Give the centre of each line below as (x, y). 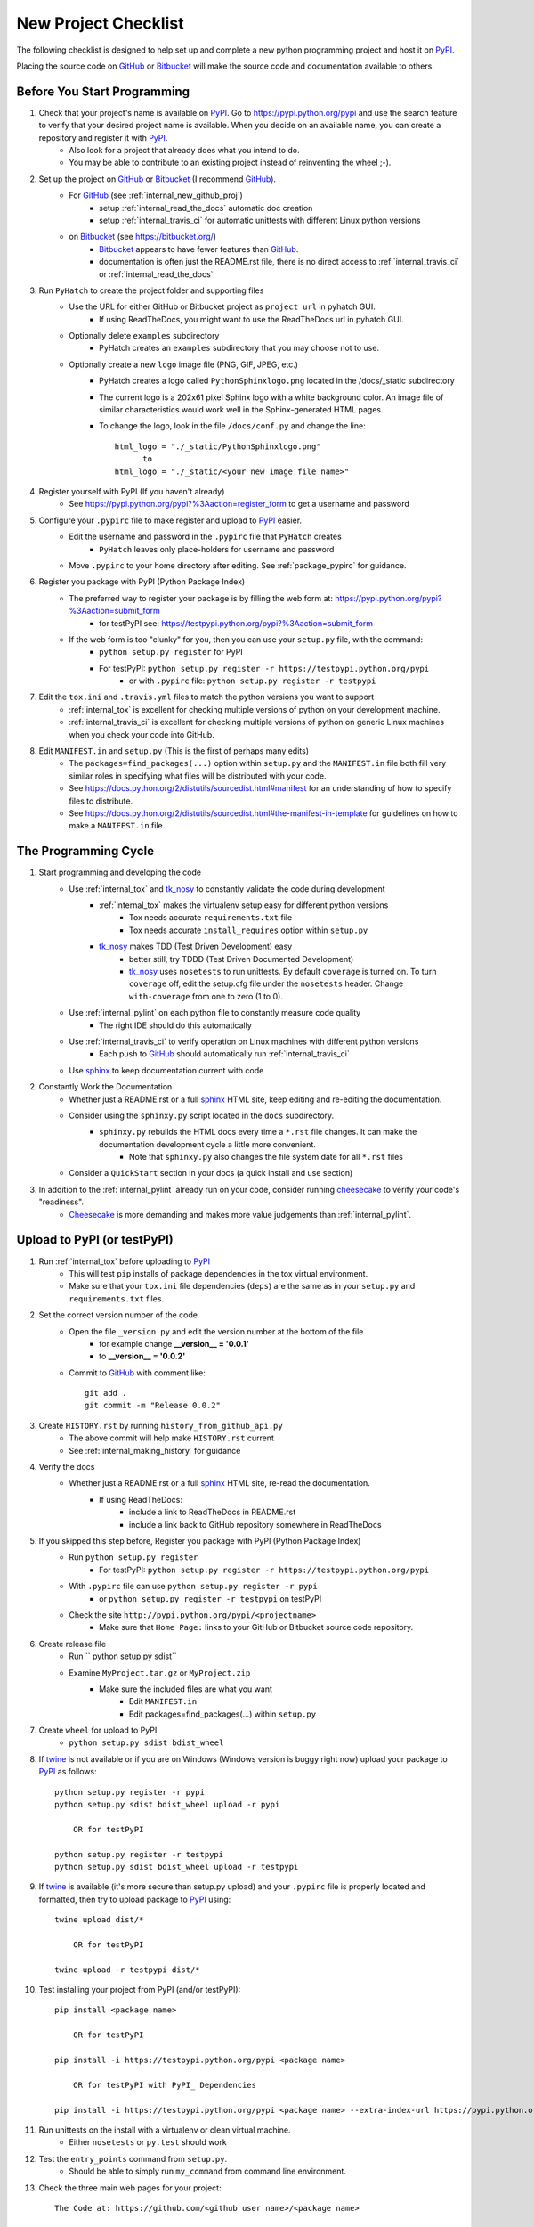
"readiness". (61, 1202)
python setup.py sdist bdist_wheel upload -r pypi (167, 1805)
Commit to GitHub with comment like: (138, 1373)
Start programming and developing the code (120, 872)
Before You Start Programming (103, 91)
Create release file (73, 1644)
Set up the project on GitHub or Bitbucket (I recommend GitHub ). (157, 179)
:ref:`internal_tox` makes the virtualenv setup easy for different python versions (244, 905)
